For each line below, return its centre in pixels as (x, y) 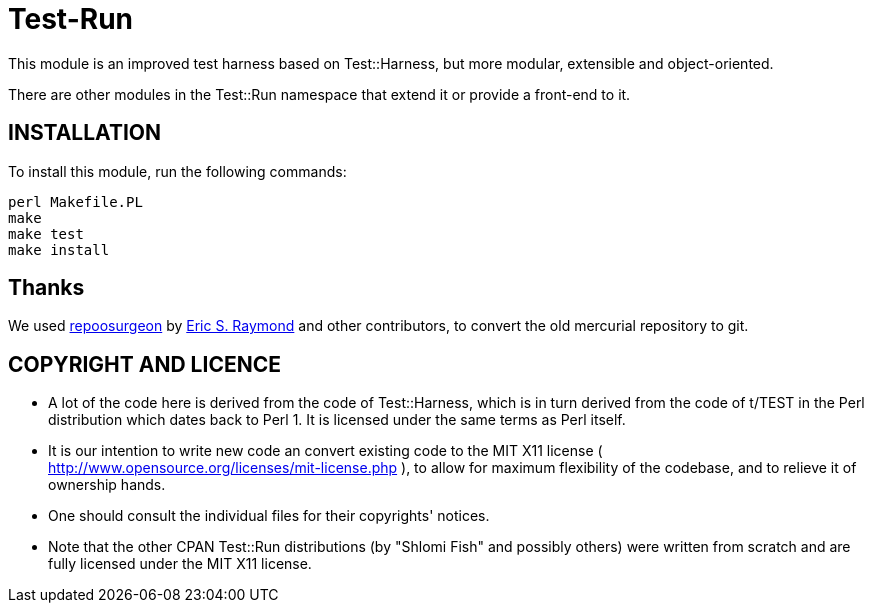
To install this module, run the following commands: (177, 171)
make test (46, 233)
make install (59, 249)
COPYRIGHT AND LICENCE (144, 364)
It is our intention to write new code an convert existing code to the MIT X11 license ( (325, 451)
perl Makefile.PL (75, 201)
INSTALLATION (84, 133)
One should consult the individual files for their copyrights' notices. (269, 516)
